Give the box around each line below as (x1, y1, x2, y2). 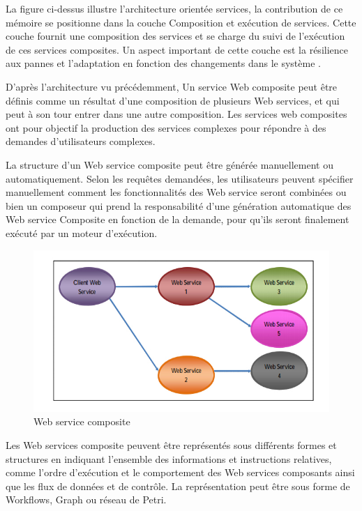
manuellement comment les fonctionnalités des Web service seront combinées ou (6, 185, 347, 199)
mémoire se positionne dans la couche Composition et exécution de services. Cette (6, 15, 356, 29)
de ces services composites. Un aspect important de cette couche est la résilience (6, 42, 348, 56)
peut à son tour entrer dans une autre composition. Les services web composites (6, 107, 347, 121)
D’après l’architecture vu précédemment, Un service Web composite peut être (6, 79, 338, 93)
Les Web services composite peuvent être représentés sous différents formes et (6, 438, 337, 452)
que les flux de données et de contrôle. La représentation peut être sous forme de (6, 478, 350, 493)
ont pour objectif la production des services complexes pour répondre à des (6, 120, 326, 135)
